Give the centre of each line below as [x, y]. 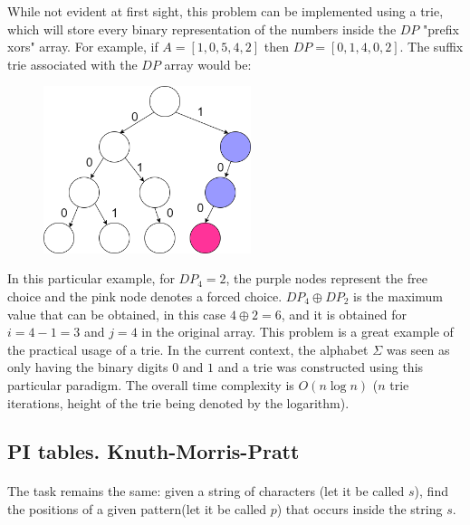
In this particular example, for [91, 278]
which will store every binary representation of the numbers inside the [202, 29]
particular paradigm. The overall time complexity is [151, 384]
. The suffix [432, 47]
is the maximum [398, 296]
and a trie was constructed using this [321, 367]
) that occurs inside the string [360, 509]
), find [431, 491]
